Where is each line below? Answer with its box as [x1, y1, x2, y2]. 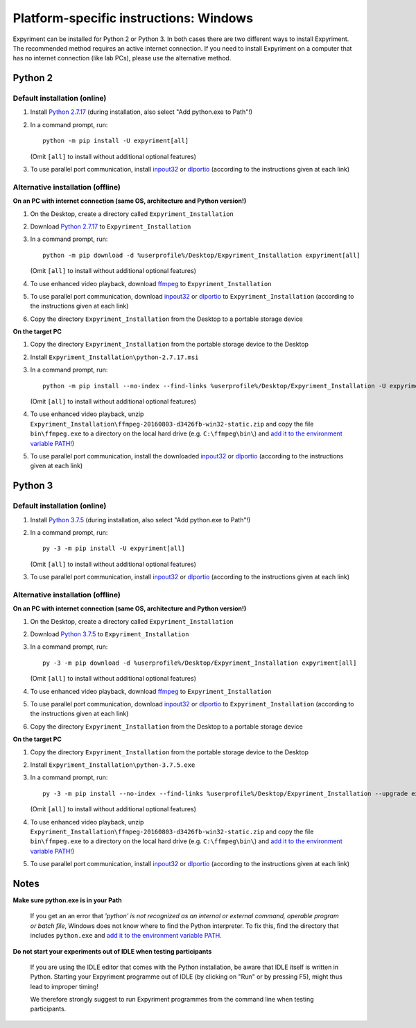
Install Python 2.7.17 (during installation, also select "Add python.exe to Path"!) [30, 108, 253, 116]
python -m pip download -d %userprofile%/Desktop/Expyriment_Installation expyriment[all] [42, 251, 361, 259]
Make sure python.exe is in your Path [12, 896, 123, 904]
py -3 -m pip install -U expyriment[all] [42, 545, 185, 552]
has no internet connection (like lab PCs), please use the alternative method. [12, 54, 232, 63]
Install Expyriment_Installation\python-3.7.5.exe [30, 761, 196, 769]
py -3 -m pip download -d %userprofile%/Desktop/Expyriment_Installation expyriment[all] [42, 658, 357, 667]
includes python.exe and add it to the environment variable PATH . [30, 931, 222, 940]
